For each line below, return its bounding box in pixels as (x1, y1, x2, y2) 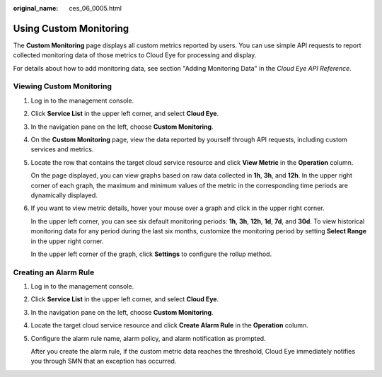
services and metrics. (30, 145, 94, 153)
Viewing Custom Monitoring (13, 81, 112, 91)
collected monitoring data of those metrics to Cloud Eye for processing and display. (13, 51, 257, 59)
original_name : (13, 4, 59, 12)
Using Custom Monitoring (13, 22, 129, 35)
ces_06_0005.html (69, 4, 122, 12)
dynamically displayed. (30, 191, 98, 199)
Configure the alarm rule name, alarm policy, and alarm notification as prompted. (30, 334, 266, 342)
